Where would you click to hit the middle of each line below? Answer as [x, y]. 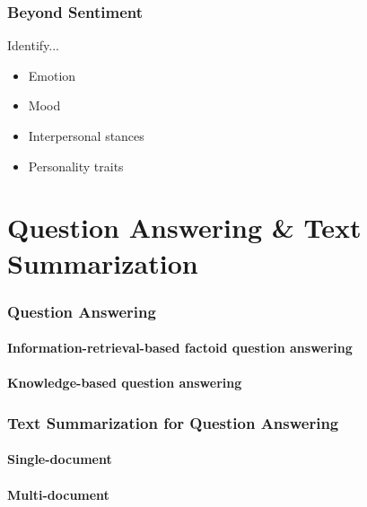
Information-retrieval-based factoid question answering [180, 348]
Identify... [33, 45]
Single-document [60, 459]
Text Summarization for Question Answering [173, 422]
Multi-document [58, 494]
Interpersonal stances [86, 135]
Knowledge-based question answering [125, 383]
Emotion [52, 75]
